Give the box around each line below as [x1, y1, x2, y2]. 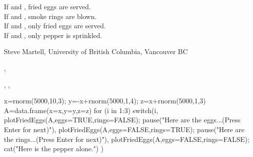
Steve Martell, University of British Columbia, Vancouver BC [4, 46, 188, 57]
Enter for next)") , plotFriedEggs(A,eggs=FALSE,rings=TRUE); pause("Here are [4, 124, 245, 134]
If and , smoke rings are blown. [4, 11, 97, 21]
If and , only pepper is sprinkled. [4, 30, 102, 40]
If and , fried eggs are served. [4, 1, 91, 11]
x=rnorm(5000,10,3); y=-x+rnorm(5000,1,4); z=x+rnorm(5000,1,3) [4, 96, 206, 106]
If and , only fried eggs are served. [4, 20, 106, 31]
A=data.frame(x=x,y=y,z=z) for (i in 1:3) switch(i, [4, 105, 158, 115]
